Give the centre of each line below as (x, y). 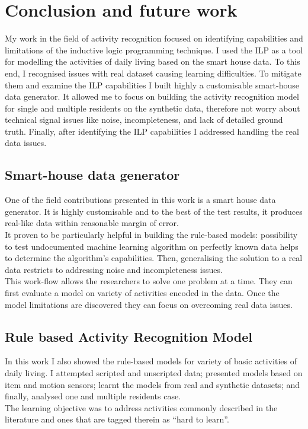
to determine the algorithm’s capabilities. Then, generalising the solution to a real (154, 258)
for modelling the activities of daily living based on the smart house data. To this (153, 61)
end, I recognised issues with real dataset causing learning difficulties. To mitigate (153, 73)
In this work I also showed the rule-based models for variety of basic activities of (151, 361)
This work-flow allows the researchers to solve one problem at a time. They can (149, 281)
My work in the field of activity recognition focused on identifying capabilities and (154, 38)
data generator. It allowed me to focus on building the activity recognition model (152, 96)
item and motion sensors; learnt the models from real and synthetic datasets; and (153, 384)
